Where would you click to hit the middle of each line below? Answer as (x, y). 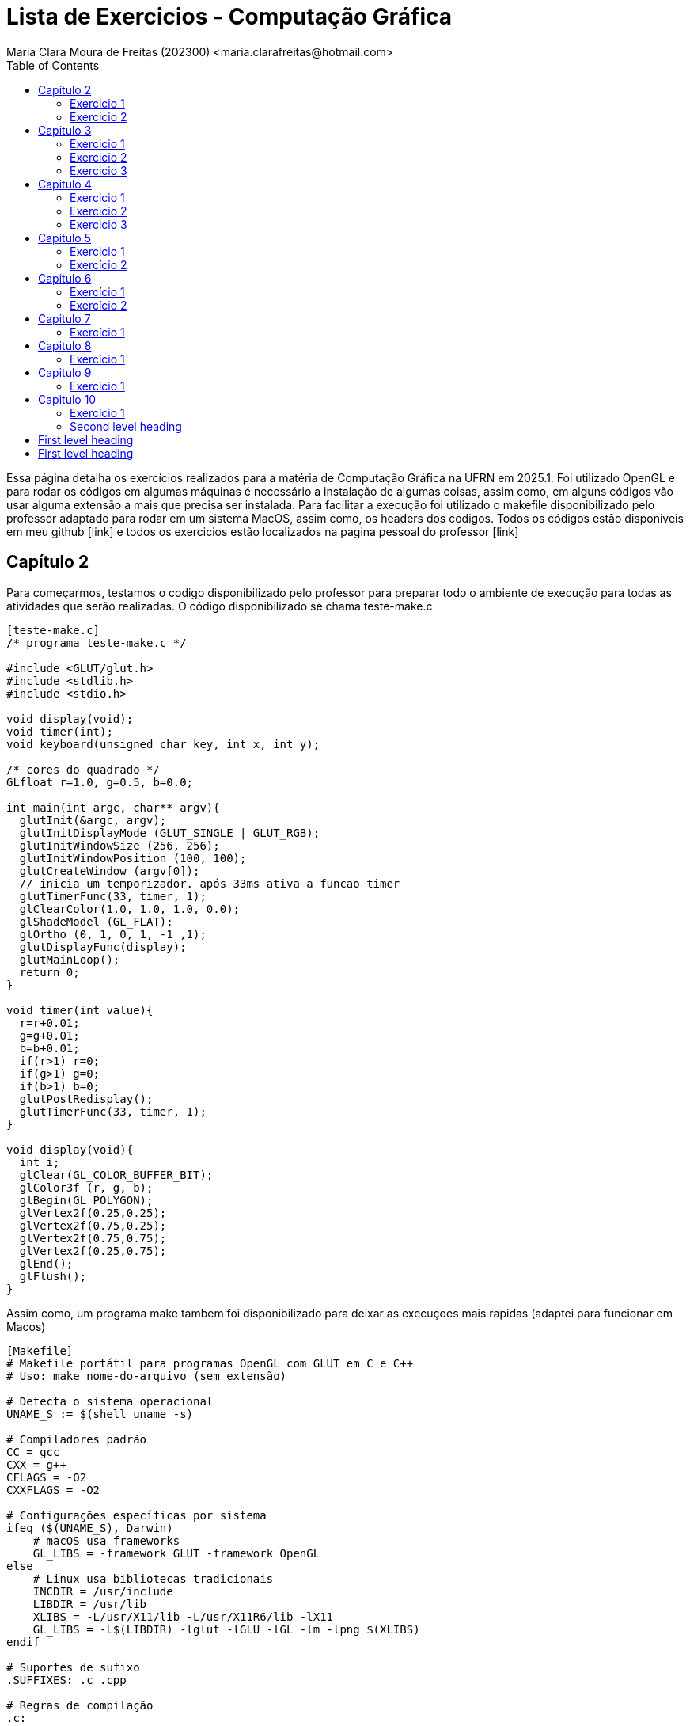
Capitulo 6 (65, 278)
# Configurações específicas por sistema (136, 1515)
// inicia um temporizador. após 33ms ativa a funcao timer (210, 883)
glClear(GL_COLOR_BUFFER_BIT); (116, 1175)
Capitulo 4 (65, 184)
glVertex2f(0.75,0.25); (93, 1225)
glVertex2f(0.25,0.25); (93, 1213)
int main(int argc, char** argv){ (113, 807)
